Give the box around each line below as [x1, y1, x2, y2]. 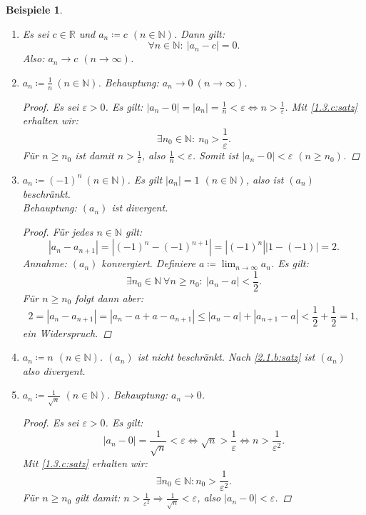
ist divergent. [111, 200, 168, 215]
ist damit [75, 148, 114, 163]
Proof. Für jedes [22, 224, 93, 239]
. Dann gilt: [173, 26, 225, 41]
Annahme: [22, 256, 67, 271]
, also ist [245, 171, 284, 186]
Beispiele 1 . [6, 2, 63, 16]
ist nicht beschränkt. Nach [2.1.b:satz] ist [137, 349, 315, 364]
